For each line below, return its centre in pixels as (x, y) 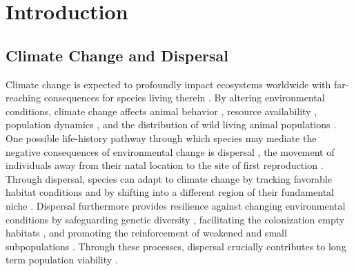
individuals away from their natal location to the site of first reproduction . (165, 165)
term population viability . (62, 260)
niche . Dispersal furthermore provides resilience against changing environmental (176, 205)
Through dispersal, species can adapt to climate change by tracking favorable (169, 178)
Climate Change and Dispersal (117, 55)
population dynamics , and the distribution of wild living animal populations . (171, 124)
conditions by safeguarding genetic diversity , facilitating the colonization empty (175, 219)
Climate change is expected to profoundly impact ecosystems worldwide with (168, 84)
